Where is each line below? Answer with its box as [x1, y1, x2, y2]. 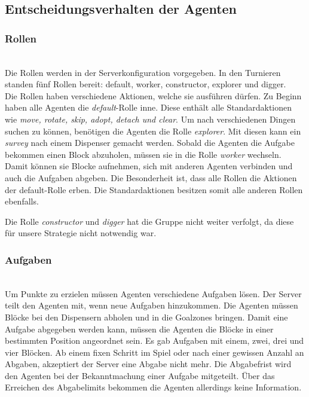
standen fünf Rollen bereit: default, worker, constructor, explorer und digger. [5, 78, 286, 90]
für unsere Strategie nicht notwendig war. [5, 227, 157, 239]
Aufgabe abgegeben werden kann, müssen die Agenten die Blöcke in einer [5, 322, 274, 335]
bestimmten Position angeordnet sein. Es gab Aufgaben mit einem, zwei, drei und [5, 334, 304, 347]
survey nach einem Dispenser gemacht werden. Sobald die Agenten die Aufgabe [5, 136, 295, 149]
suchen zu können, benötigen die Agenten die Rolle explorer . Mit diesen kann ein [5, 124, 301, 137]
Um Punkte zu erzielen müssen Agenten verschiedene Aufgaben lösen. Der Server [5, 287, 302, 300]
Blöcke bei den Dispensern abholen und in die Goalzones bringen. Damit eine [5, 310, 288, 323]
